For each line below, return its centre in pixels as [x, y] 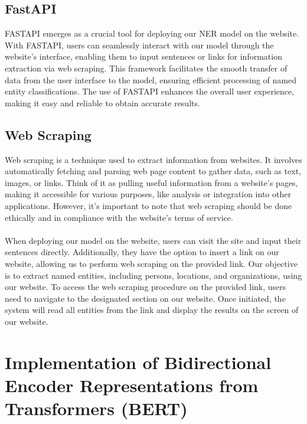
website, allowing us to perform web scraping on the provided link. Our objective [151, 263]
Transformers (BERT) [96, 408]
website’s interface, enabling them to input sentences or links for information [143, 56]
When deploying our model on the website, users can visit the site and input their [153, 240]
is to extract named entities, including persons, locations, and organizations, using [153, 275]
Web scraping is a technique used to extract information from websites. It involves [153, 159]
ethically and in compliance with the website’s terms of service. [119, 217]
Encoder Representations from [132, 385]
